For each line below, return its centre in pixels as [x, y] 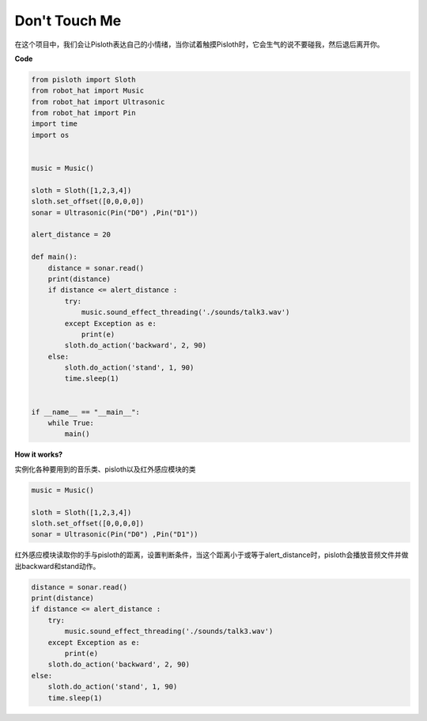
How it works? [39, 454]
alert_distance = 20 [71, 235]
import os [50, 135]
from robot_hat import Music [88, 91]
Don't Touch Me [68, 21]
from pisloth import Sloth [83, 80]
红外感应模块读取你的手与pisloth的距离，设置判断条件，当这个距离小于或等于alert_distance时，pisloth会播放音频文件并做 [212, 555]
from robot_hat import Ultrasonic [98, 102]
